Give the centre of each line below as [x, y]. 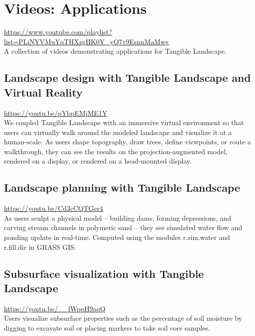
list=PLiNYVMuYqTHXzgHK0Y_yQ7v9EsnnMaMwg [86, 41]
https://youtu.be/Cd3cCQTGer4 [54, 208]
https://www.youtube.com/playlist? [58, 32]
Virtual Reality [43, 92]
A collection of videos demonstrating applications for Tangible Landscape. [115, 51]
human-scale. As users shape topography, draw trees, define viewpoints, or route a [127, 142]
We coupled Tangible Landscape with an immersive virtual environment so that [124, 122]
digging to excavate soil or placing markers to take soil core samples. [107, 328]
